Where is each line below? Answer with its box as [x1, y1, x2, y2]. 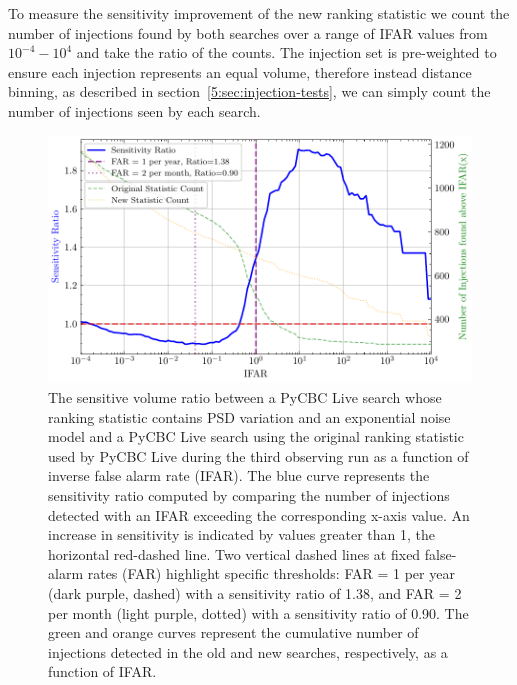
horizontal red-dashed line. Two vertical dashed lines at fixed [48, 543, 421, 564]
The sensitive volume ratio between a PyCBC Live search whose [48, 387, 442, 408]
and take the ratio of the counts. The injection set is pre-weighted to [76, 42, 497, 63]
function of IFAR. [48, 661, 157, 682]
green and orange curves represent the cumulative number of [48, 622, 419, 643]
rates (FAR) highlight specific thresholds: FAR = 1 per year [87, 563, 455, 584]
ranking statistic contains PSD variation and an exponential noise [48, 406, 451, 427]
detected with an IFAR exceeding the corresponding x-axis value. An [48, 504, 470, 525]
